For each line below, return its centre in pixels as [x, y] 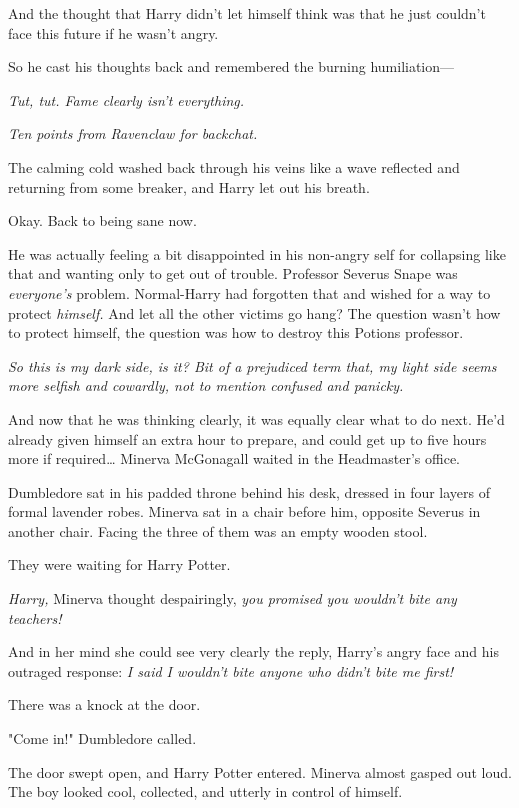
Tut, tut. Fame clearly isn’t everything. [126, 99]
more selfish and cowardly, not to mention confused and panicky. [206, 385]
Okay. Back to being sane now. [102, 220]
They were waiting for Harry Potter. [119, 564]
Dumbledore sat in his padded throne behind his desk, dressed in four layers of [249, 491]
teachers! [35, 617]
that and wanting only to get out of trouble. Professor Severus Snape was [233, 273]
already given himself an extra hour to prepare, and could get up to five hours [247, 438]
